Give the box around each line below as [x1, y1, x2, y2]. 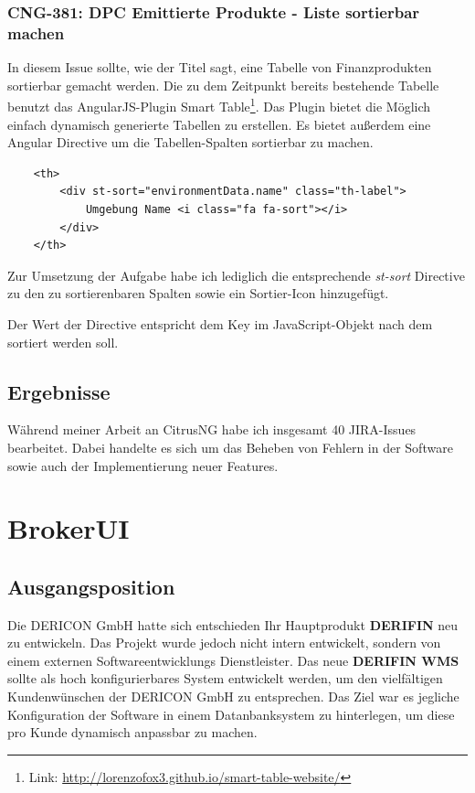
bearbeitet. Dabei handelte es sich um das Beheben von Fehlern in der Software [7, 437, 453, 456]
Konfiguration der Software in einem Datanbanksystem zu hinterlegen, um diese [7, 704, 455, 723]
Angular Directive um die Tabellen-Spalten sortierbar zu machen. [7, 133, 374, 152]
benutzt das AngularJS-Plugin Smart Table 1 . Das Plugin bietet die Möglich [7, 94, 431, 115]
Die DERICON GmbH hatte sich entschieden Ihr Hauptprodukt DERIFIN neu [7, 615, 459, 634]
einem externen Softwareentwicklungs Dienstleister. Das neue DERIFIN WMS [7, 650, 459, 670]
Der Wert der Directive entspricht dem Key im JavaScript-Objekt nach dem [7, 314, 433, 333]
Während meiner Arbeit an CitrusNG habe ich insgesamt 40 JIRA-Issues [7, 420, 417, 439]
